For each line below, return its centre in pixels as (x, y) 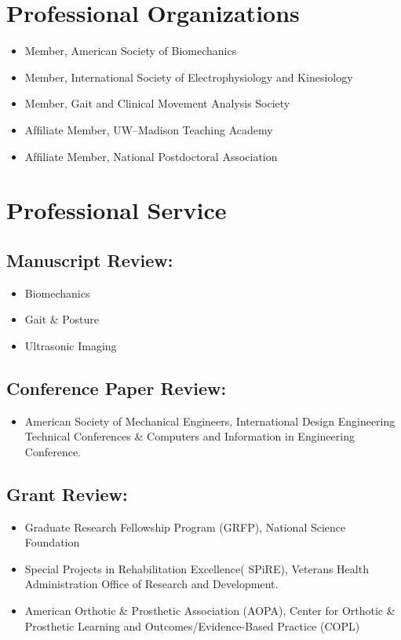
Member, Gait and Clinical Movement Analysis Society (157, 103)
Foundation (52, 542)
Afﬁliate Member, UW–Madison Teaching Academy (149, 129)
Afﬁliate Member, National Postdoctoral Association (151, 156)
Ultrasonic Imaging (71, 345)
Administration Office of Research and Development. (151, 584)
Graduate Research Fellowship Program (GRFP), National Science (185, 527)
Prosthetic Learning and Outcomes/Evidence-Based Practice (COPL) (192, 625)
